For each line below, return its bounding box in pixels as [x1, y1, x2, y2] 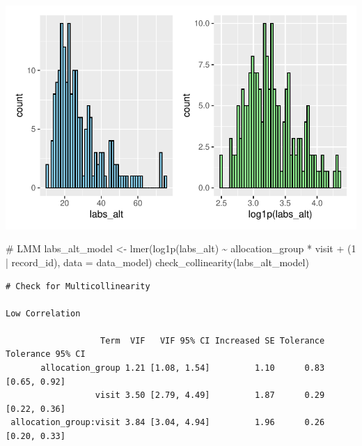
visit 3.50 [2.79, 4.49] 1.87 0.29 [95, 390, 325, 401]
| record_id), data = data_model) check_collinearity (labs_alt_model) [6, 254, 309, 269]
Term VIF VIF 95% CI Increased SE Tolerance [100, 335, 325, 346]
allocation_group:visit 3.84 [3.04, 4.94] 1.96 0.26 [10, 417, 325, 428]
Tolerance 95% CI [6, 349, 86, 360]
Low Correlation [6, 308, 81, 318]
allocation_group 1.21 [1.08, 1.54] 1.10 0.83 [40, 363, 325, 374]
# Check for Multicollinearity [6, 281, 150, 291]
